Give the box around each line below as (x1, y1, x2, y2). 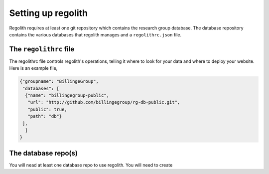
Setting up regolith (9, 7, 88, 18)
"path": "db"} (27, 114, 62, 119)
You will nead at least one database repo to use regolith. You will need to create (9, 162, 173, 168)
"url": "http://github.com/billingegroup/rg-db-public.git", (27, 100, 180, 105)
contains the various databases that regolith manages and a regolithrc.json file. (9, 31, 182, 37)
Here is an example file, (9, 65, 58, 71)
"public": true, (27, 106, 67, 112)
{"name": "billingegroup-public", (25, 93, 110, 98)
